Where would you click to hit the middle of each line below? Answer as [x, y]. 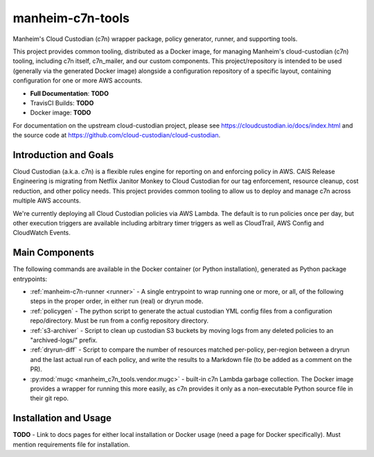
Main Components [54, 253]
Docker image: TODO [61, 113]
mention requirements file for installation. [71, 445]
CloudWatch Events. [42, 233]
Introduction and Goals [63, 155]
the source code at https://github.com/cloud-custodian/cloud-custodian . [117, 135]
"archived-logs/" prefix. [64, 340]
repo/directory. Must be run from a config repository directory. [119, 321]
